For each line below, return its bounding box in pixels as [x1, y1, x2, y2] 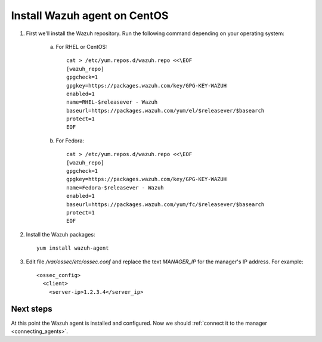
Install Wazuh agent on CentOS [11, 9, 169, 22]
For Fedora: [55, 137, 85, 144]
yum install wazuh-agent [36, 245, 109, 251]
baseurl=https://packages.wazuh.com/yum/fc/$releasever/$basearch [66, 201, 265, 208]
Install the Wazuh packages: [26, 231, 95, 238]
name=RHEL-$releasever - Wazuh [66, 99, 158, 105]
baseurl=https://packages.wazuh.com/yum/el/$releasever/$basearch [66, 107, 265, 114]
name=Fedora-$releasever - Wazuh [66, 184, 164, 191]
